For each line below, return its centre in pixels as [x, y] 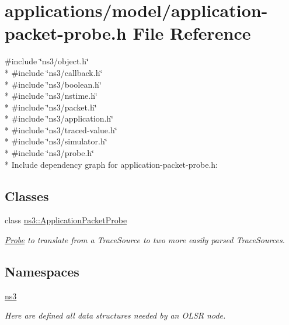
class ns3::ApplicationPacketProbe [66, 220]
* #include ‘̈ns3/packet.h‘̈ [51, 107]
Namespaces [42, 272]
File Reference [192, 33]
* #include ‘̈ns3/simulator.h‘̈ [56, 141]
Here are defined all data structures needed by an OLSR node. [115, 315]
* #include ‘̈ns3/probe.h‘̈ [49, 153]
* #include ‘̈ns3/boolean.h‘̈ [53, 84]
